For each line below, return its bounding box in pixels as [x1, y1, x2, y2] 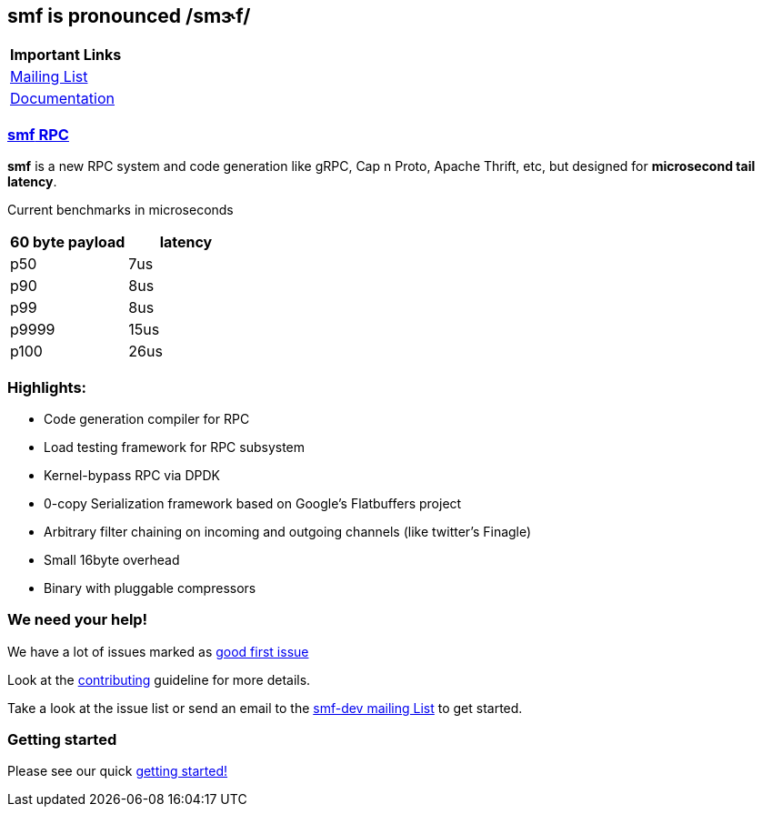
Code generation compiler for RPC [44, 410, 250, 427]
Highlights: [7, 377, 87, 397]
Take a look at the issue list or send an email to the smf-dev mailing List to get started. [7, 699, 523, 716]
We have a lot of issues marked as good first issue [7, 643, 309, 659]
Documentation [10, 89, 115, 108]
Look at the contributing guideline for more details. [7, 671, 311, 688]
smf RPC [7, 125, 69, 144]
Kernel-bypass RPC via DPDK [44, 467, 220, 483]
